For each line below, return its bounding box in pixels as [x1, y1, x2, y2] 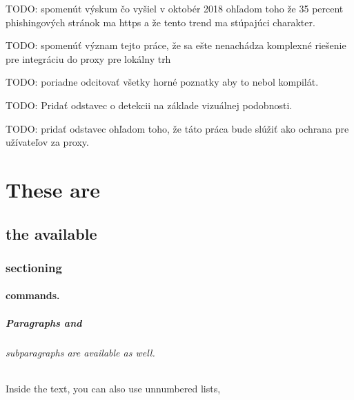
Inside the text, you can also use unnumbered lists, [6, 381, 221, 395]
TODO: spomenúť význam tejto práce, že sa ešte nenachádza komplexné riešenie [6, 38, 346, 53]
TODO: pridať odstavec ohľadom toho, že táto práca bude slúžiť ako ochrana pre [6, 121, 349, 135]
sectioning [6, 258, 62, 276]
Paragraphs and [6, 315, 82, 330]
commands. [6, 288, 60, 303]
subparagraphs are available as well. [6, 345, 155, 359]
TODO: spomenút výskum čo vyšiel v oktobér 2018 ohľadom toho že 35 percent [6, 1, 344, 15]
